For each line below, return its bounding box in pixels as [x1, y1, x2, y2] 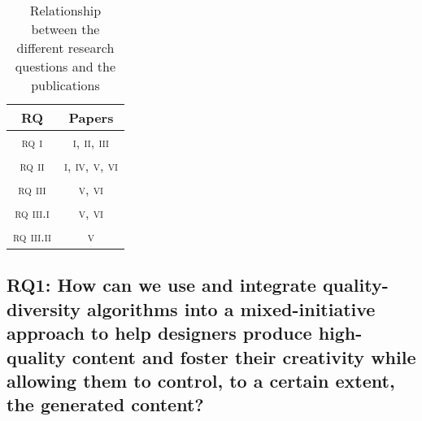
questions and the [15, 57, 116, 76]
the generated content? [7, 392, 204, 417]
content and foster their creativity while [72, 344, 416, 369]
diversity [7, 296, 80, 321]
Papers [68, 108, 114, 127]
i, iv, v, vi [63, 156, 118, 175]
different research [16, 38, 115, 57]
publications [31, 76, 100, 94]
